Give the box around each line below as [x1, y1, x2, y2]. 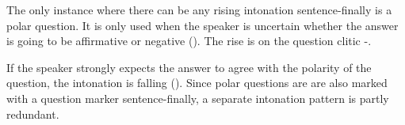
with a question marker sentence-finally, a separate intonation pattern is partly [6, 89, 389, 106]
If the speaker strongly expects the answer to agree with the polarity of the [6, 59, 372, 75]
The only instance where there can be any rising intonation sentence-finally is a [6, 2, 392, 17]
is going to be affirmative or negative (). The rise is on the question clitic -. [6, 32, 372, 49]
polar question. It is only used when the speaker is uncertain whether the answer [6, 17, 399, 33]
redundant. [6, 105, 59, 122]
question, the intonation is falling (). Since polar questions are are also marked [6, 74, 388, 91]
